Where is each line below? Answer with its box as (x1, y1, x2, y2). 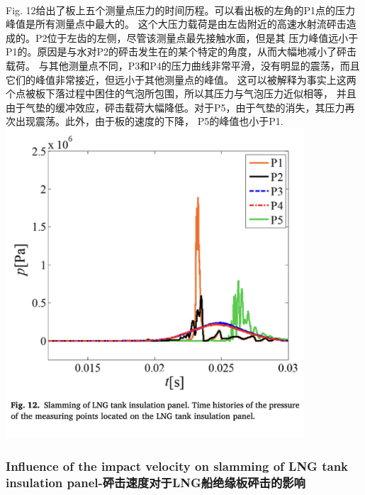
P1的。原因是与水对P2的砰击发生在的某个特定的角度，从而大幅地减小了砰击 (6, 44, 357, 59)
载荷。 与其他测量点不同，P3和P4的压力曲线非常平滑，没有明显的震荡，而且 (6, 58, 360, 72)
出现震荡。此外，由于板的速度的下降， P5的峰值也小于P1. (15, 114, 283, 129)
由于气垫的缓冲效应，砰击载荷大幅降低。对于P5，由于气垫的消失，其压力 (6, 99, 345, 114)
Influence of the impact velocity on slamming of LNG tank (6, 457, 349, 474)
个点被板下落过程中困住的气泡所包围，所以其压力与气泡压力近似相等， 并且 (6, 86, 356, 101)
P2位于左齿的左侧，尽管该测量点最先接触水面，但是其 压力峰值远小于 (35, 30, 359, 45)
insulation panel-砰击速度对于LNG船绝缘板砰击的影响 (6, 473, 305, 491)
